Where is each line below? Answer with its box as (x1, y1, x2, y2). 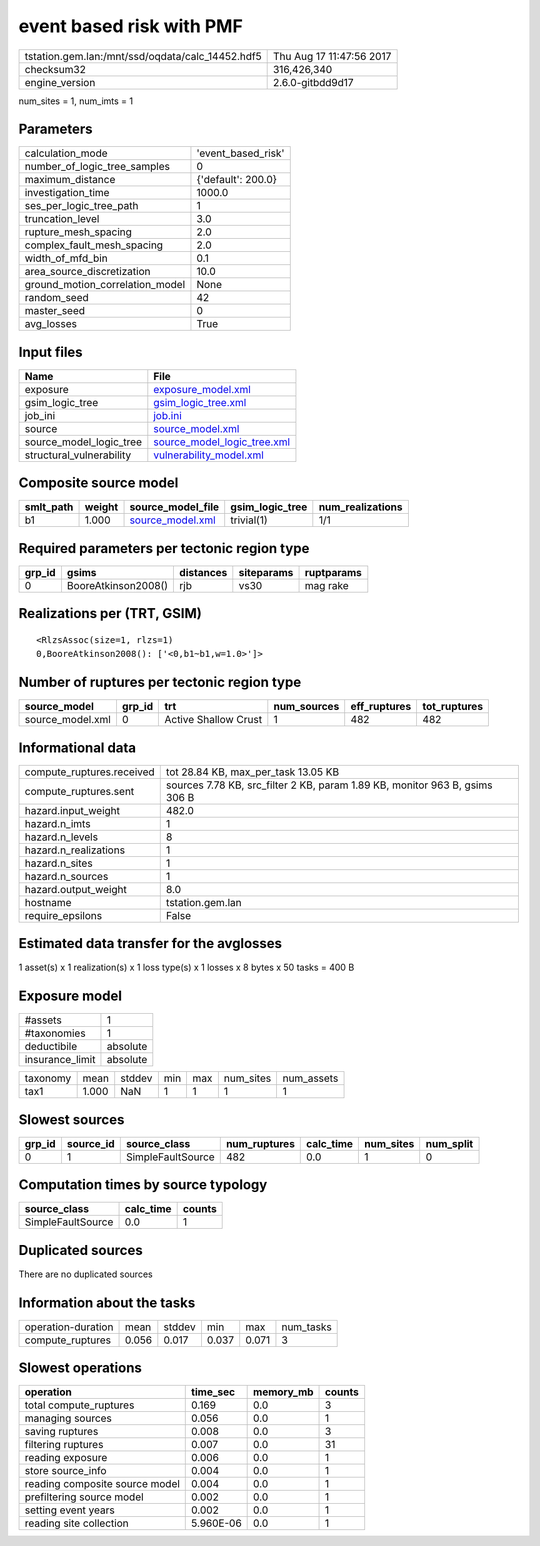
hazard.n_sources (24, 869, 109, 883)
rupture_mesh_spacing (24, 225, 132, 239)
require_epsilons (24, 908, 103, 922)
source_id (66, 1136, 115, 1150)
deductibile (24, 1040, 78, 1054)
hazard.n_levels (24, 830, 99, 844)
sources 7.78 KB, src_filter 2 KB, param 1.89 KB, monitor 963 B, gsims (165, 778, 493, 792)
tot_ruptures (422, 700, 484, 714)
